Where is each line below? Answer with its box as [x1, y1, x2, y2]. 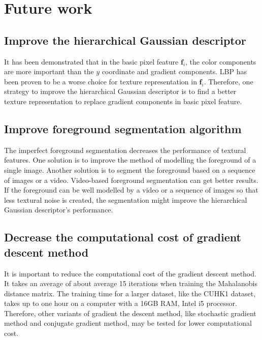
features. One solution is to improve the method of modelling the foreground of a [4, 154, 256, 165]
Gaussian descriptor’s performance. [4, 204, 113, 215]
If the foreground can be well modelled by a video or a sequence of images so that [4, 184, 258, 195]
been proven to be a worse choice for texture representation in [4, 76, 197, 86]
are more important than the [4, 66, 94, 77]
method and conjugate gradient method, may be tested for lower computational [4, 318, 252, 328]
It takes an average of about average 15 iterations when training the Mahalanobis [4, 278, 257, 289]
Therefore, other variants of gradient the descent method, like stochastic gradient [4, 307, 256, 318]
